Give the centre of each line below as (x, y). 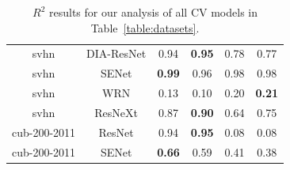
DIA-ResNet (116, 53)
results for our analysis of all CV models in (153, 12)
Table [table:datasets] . (145, 27)
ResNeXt (116, 112)
